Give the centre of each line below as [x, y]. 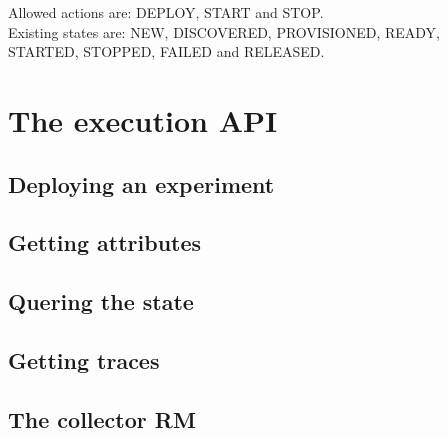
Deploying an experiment [141, 183]
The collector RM [102, 418]
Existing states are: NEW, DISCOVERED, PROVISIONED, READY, [224, 31]
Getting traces [84, 359]
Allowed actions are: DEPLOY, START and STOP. [166, 12]
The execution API [143, 119]
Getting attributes [105, 242]
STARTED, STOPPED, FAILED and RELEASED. [166, 51]
